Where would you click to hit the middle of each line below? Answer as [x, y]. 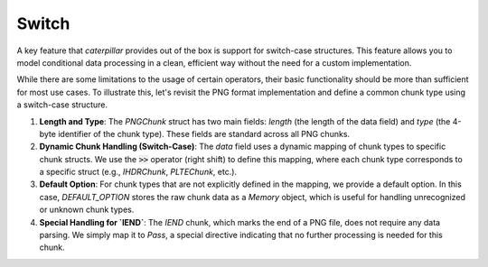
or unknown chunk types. [87, 210]
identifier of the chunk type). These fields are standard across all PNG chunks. [204, 133]
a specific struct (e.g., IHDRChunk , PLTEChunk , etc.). [138, 172]
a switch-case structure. [62, 105]
